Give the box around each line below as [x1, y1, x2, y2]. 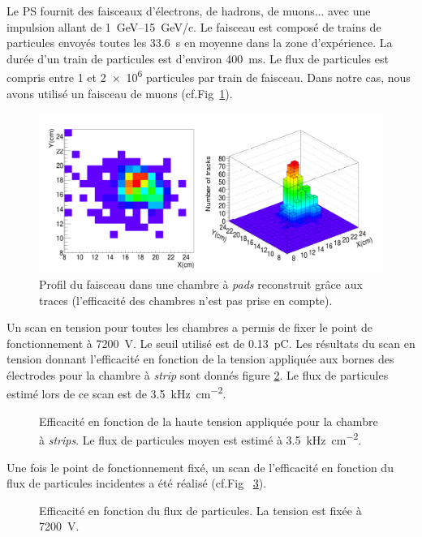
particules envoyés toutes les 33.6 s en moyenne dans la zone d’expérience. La [6, 34, 393, 51]
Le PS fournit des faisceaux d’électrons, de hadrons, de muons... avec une [6, 2, 371, 19]
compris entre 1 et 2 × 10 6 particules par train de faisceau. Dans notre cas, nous [6, 67, 411, 86]
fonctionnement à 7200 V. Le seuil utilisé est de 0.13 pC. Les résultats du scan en [6, 334, 416, 351]
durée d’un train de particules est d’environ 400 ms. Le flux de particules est [6, 49, 389, 67]
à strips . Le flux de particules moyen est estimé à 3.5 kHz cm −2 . [39, 429, 362, 448]
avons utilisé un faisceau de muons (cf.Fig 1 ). [6, 84, 233, 101]
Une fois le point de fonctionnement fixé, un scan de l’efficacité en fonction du [6, 458, 394, 475]
